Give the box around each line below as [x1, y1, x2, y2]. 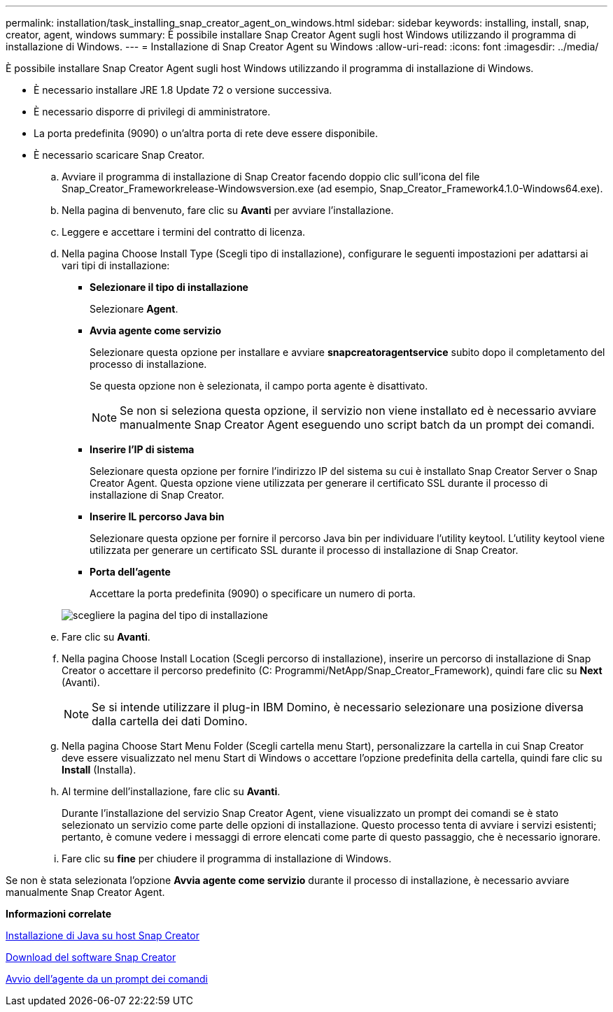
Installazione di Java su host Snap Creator [6, 929, 199, 941]
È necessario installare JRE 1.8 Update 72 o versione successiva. [34, 84, 332, 96]
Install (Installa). [62, 764, 136, 776]
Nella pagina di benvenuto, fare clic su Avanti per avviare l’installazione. [62, 204, 394, 216]
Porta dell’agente [90, 566, 171, 578]
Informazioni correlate [6, 908, 112, 920]
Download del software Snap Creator [6, 951, 176, 963]
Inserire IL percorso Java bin [90, 511, 225, 522]
